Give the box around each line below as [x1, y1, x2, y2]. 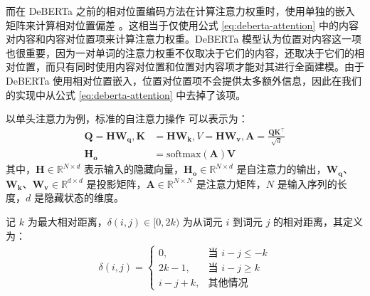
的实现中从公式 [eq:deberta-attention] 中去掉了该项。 [6, 87, 246, 102]
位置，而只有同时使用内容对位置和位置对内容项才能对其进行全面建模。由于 [15, 59, 364, 74]
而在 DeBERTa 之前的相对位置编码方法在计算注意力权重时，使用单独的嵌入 [6, 4, 355, 18]
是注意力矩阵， [196, 176, 266, 191]
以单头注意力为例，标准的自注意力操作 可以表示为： [6, 111, 248, 126]
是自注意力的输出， [236, 162, 327, 176]
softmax [166, 149, 201, 160]
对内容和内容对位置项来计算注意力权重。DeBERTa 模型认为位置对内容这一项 [6, 31, 362, 46]
